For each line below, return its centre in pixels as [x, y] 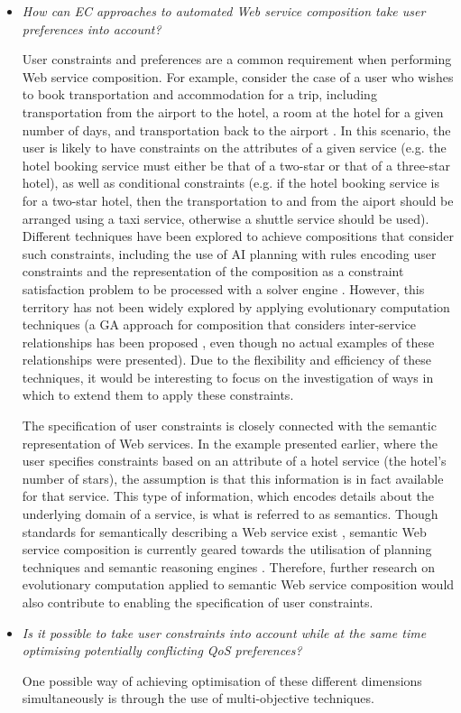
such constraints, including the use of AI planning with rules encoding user [229, 253]
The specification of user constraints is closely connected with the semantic [229, 426]
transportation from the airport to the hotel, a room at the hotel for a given [233, 111]
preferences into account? [92, 28]
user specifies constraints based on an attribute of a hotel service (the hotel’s [234, 461]
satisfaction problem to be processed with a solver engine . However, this [223, 288]
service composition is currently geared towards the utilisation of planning [227, 549]
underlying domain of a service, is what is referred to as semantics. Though [230, 514]
